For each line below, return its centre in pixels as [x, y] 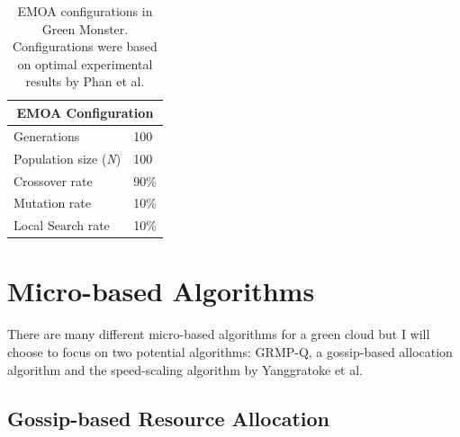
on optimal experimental [85, 63]
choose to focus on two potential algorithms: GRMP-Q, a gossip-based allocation [230, 352]
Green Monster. [85, 28]
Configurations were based [85, 46]
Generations [47, 135]
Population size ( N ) [68, 158]
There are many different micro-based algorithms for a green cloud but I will [219, 334]
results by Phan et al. [85, 81]
